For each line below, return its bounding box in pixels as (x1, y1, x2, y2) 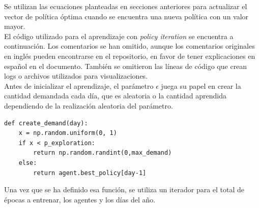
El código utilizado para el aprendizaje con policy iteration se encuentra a (4, 30, 234, 41)
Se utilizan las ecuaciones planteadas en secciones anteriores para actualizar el (4, 1, 247, 11)
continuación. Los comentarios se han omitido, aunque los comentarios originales (4, 41, 255, 51)
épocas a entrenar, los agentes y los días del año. (4, 194, 156, 204)
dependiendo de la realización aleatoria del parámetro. (4, 100, 173, 111)
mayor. (4, 21, 25, 31)
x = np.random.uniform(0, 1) (18, 129, 117, 137)
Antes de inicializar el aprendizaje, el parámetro (4, 80, 154, 91)
